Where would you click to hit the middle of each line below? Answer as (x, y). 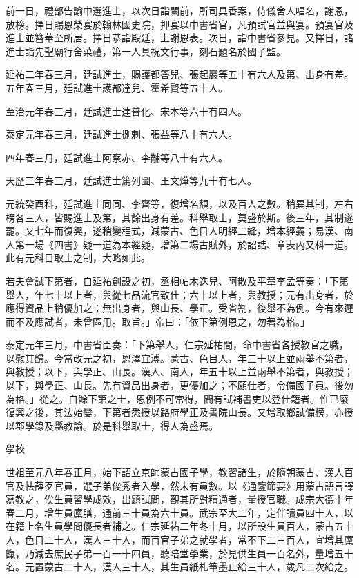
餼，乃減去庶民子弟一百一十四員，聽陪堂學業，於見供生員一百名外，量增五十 (179, 553)
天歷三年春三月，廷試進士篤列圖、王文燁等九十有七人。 (131, 180)
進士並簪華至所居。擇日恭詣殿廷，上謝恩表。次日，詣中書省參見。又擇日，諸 (179, 38)
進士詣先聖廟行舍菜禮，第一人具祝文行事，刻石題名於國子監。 (146, 51)
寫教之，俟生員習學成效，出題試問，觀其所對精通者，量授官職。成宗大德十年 (179, 499)
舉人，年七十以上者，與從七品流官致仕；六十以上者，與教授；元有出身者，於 (179, 294)
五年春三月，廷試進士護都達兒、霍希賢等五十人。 (117, 87)
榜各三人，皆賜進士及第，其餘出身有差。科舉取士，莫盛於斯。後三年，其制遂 (179, 217)
